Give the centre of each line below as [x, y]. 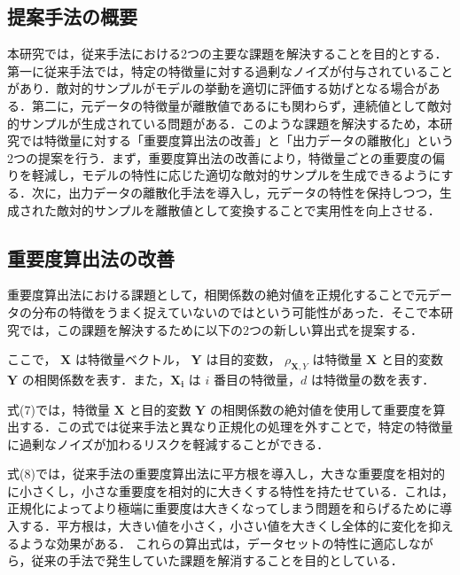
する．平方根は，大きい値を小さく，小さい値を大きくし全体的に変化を [224, 526]
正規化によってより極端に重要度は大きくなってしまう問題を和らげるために [223, 508]
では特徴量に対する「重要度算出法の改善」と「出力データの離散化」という [236, 140]
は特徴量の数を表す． [373, 379]
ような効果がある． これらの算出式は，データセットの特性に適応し [214, 543]
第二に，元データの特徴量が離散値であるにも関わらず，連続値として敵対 [242, 105]
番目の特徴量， [257, 379]
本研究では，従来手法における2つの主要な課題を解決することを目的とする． [227, 54]
